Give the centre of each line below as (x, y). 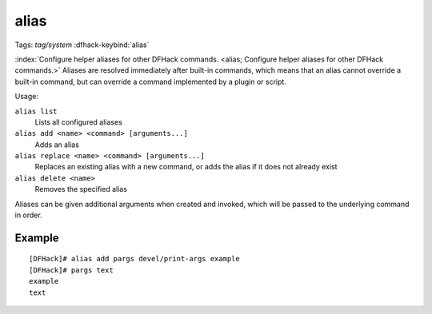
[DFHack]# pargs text (71, 270)
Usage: (27, 97)
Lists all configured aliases (79, 122)
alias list (36, 111)
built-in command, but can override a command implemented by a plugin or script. (151, 81)
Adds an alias (57, 145)
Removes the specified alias (81, 189)
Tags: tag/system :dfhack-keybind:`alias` (82, 45)
